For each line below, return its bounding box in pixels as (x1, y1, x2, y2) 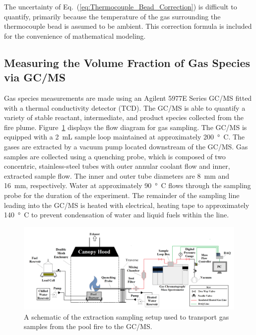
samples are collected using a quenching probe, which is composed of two (4, 151, 226, 161)
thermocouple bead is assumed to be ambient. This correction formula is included (4, 21, 252, 31)
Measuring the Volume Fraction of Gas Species (4, 55, 251, 70)
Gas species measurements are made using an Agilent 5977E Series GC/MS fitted (4, 92, 252, 103)
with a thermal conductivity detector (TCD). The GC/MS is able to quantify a (4, 102, 246, 113)
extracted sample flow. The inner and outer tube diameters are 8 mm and (4, 170, 230, 181)
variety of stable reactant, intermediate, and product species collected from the (4, 112, 244, 123)
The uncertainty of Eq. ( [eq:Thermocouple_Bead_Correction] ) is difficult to (4, 1, 237, 11)
